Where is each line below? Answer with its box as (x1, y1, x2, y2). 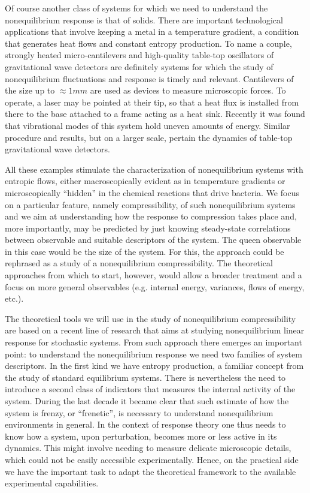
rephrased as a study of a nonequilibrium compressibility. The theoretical (5, 257, 273, 269)
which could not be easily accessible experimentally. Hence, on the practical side (5, 453, 299, 465)
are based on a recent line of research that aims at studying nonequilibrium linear (5, 324, 305, 336)
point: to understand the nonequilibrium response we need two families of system (5, 347, 302, 360)
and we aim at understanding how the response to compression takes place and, (5, 210, 297, 223)
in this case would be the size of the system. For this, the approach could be (5, 245, 284, 257)
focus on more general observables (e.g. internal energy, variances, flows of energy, (5, 280, 305, 293)
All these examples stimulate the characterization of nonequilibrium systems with (5, 163, 303, 175)
